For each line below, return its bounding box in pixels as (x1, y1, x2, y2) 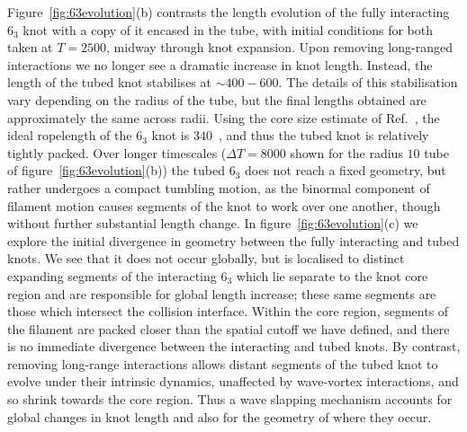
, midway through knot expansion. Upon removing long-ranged (106, 38, 453, 57)
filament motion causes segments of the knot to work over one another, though (7, 196, 441, 215)
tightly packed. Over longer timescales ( (7, 143, 227, 162)
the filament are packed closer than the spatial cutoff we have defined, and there (7, 319, 450, 338)
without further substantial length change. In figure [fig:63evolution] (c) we (7, 214, 418, 233)
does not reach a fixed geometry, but (245, 161, 446, 180)
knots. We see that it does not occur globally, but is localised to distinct (7, 249, 405, 268)
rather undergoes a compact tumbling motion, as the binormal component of (7, 178, 430, 197)
